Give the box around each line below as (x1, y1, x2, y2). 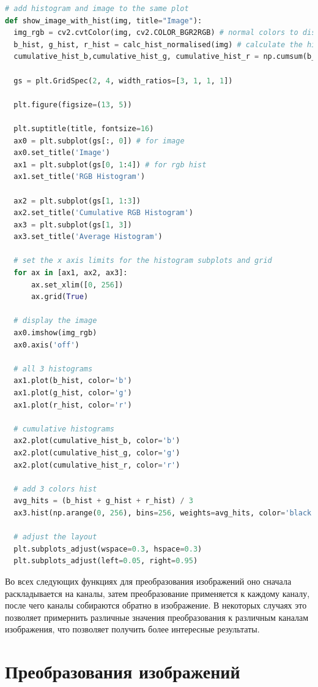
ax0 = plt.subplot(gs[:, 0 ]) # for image (13, 136, 185, 145)
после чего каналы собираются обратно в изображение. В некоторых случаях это (5, 599, 307, 612)
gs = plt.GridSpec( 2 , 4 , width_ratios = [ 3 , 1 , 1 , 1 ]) (13, 76, 233, 85)
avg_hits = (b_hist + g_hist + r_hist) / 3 (13, 496, 193, 506)
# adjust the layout (13, 533, 97, 542)
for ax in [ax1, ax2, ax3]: (13, 268, 128, 278)
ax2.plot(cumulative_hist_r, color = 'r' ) (13, 460, 180, 469)
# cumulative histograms (13, 424, 114, 433)
